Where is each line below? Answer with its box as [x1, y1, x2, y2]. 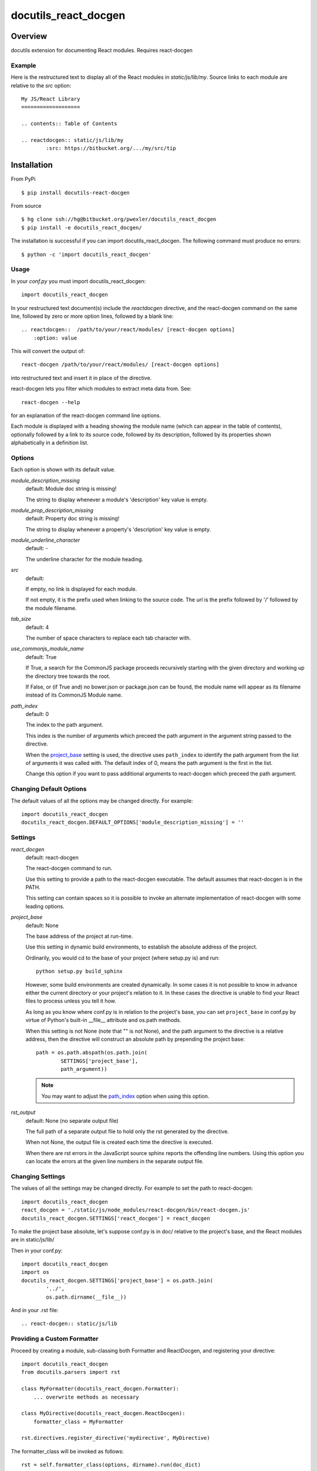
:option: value [33, 334, 77, 341]
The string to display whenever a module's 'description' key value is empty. [25, 496, 208, 503]
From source [11, 202, 42, 209]
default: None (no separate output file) [25, 1117, 119, 1124]
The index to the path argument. [25, 721, 104, 728]
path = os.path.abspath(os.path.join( [36, 1049, 148, 1056]
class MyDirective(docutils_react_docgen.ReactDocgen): [21, 1410, 186, 1417]
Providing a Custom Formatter [11, 1334, 99, 1343]
